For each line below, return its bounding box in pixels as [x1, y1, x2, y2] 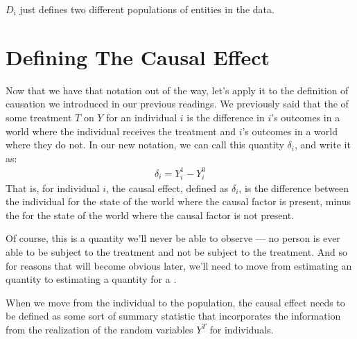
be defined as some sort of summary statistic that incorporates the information [6, 308, 341, 323]
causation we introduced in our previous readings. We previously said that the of [6, 96, 349, 111]
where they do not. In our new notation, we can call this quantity [6, 137, 284, 152]
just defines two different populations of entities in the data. [19, 2, 275, 16]
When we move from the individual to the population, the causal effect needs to [6, 295, 345, 309]
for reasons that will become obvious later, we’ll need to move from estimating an [6, 258, 352, 272]
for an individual [106, 110, 177, 124]
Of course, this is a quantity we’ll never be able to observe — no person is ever [6, 231, 340, 245]
